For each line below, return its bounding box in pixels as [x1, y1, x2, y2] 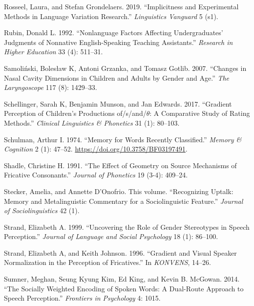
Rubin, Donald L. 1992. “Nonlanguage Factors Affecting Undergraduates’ [4, 27, 223, 38]
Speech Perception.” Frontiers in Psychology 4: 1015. [4, 293, 161, 303]
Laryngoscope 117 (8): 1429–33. [4, 82, 97, 92]
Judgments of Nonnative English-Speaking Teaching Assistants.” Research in [4, 37, 233, 47]
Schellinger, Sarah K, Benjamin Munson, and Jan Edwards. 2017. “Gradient [4, 98, 232, 109]
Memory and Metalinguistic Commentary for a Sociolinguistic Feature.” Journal [4, 196, 243, 206]
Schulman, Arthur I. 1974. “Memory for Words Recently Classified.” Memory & [4, 134, 242, 144]
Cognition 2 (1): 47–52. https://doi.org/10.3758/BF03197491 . [4, 144, 188, 154]
